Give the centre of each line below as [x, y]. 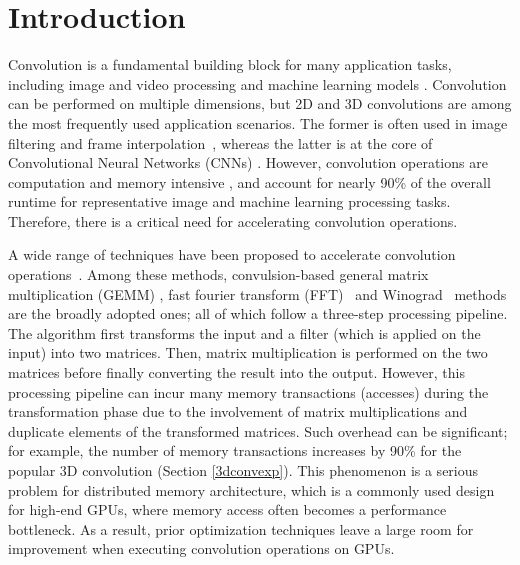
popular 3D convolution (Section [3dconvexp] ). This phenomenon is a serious [243, 470]
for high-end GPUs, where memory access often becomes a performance [227, 509]
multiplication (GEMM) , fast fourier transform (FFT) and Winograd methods [257, 293]
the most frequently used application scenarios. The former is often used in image [258, 122]
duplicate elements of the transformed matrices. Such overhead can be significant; [258, 430]
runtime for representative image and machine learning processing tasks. [229, 201]
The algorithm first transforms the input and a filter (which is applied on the [244, 332]
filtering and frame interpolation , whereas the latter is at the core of [220, 142]
